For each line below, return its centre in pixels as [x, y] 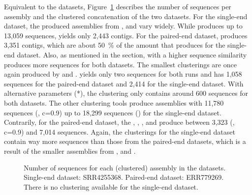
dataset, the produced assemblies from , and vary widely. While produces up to [123, 26]
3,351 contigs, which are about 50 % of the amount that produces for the [115, 45]
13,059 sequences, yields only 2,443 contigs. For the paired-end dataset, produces [126, 35]
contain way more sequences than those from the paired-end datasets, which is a [125, 141]
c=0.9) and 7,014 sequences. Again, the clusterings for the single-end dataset [120, 131]
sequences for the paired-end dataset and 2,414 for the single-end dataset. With [124, 83]
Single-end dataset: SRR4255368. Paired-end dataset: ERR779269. [124, 177]
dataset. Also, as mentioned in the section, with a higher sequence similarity [132, 54]
